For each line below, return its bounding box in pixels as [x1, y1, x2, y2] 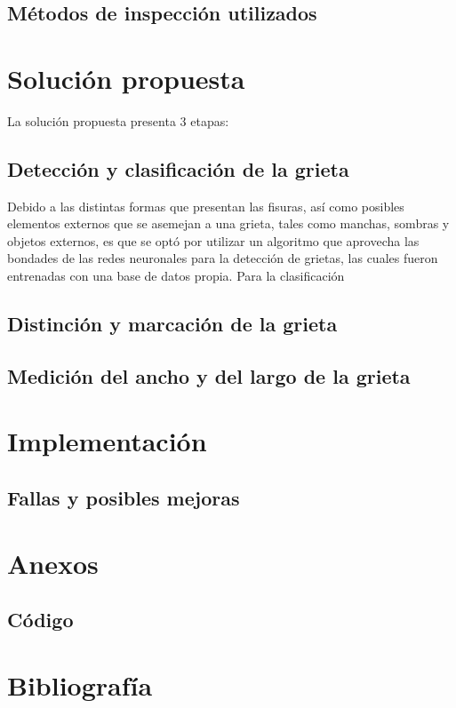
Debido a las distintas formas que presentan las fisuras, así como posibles [7, 196, 404, 215]
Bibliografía [7, 666, 153, 703]
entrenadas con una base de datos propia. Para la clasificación [7, 266, 345, 285]
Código [7, 606, 74, 633]
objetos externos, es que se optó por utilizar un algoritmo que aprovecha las [7, 231, 420, 250]
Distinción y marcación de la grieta [7, 310, 338, 338]
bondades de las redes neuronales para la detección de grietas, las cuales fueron [7, 249, 438, 267]
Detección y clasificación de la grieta [7, 155, 349, 182]
